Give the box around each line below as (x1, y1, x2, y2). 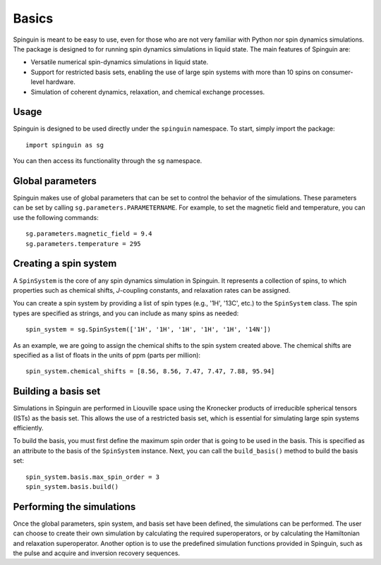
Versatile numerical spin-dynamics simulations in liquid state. (30, 58, 209, 66)
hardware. (46, 78, 75, 86)
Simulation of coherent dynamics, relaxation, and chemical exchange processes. (30, 87, 265, 96)
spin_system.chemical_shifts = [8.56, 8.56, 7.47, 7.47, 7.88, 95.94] (25, 367, 275, 375)
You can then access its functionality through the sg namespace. (13, 157, 202, 165)
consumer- (321, 68, 353, 76)
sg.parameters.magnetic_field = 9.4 (25, 230, 152, 238)
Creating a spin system (13, 257, 117, 269)
